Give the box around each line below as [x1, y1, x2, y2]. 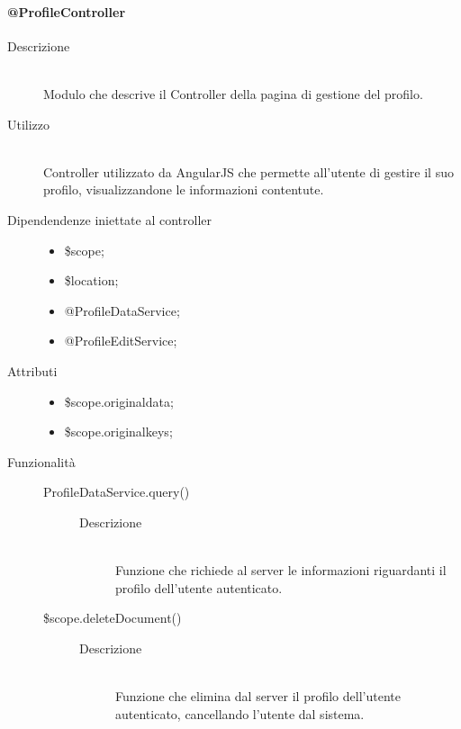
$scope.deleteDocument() [43, 608, 182, 627]
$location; [64, 271, 119, 290]
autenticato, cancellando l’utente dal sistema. [115, 704, 365, 723]
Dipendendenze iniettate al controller [7, 210, 212, 229]
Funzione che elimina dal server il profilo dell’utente [115, 687, 401, 706]
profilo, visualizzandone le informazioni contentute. [43, 180, 324, 199]
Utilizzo [7, 114, 50, 133]
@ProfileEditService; [64, 331, 177, 350]
